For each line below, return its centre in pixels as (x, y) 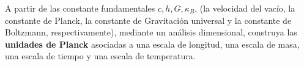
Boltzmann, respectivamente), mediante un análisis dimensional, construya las (151, 32)
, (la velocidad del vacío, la (245, 8)
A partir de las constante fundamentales (80, 8)
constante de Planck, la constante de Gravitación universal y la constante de (148, 20)
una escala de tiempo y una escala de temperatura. (100, 56)
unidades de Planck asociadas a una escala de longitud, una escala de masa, (152, 44)
